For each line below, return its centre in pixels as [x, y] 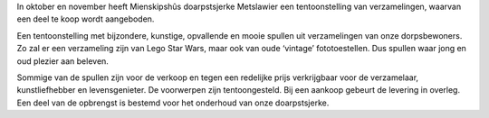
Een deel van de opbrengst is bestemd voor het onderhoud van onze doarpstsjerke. [173, 103]
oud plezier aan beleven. [62, 61]
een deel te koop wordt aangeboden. [86, 19]
